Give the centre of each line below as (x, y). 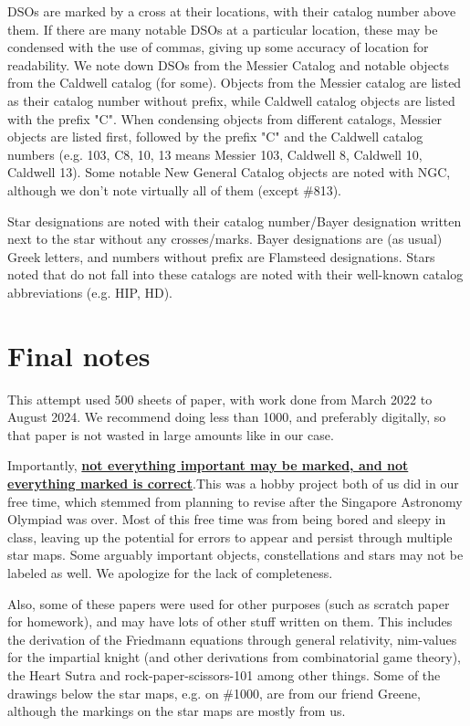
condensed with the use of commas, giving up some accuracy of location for (218, 47)
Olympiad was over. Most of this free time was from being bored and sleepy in (227, 519)
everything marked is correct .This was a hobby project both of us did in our (233, 483)
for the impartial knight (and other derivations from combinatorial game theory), (235, 657)
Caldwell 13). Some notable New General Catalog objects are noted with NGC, (229, 172)
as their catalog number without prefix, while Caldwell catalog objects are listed (231, 100)
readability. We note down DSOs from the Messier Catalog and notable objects (229, 64)
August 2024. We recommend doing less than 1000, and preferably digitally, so (227, 417)
